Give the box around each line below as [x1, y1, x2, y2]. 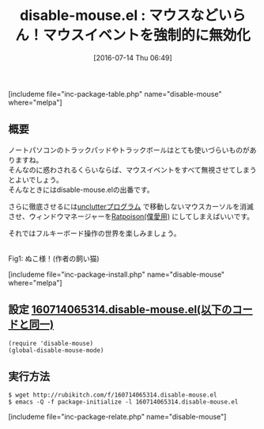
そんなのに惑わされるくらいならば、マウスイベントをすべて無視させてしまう [8, 165, 257, 174]
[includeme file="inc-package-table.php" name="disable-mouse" [8, 89, 222, 98]
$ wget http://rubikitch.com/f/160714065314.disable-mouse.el [8, 391, 217, 400]
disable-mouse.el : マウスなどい [19, 6, 232, 25]
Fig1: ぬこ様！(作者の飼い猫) [8, 254, 100, 263]
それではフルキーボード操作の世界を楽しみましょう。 [8, 228, 181, 238]
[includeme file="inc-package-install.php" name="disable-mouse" [8, 270, 225, 279]
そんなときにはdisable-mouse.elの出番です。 [8, 185, 154, 194]
